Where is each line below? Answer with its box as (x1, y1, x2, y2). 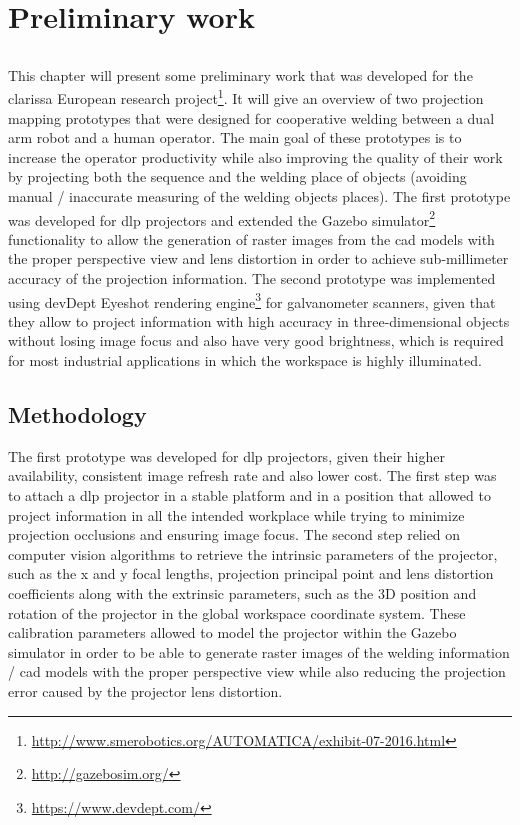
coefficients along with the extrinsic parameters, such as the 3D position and (8, 583, 477, 603)
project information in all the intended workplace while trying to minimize (8, 504, 465, 525)
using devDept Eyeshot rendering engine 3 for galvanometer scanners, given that (8, 288, 496, 312)
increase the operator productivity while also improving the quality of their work (8, 146, 503, 167)
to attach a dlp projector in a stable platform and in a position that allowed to (8, 485, 491, 506)
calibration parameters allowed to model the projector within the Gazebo (8, 622, 457, 643)
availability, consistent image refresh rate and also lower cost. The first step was (8, 465, 497, 486)
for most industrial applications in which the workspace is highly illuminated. (8, 350, 482, 371)
